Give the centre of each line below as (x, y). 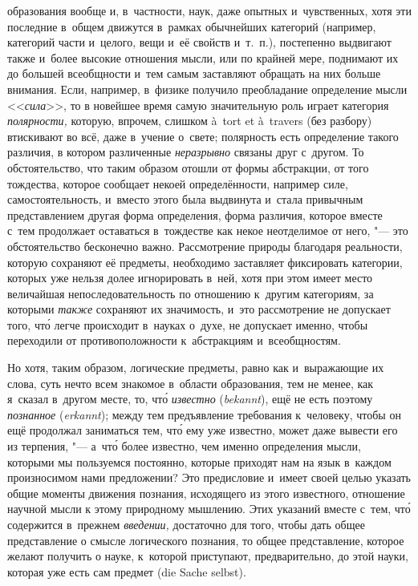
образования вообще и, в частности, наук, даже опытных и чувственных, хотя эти (209, 10)
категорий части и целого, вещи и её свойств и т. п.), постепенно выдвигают (199, 42)
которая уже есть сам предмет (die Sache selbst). (127, 571)
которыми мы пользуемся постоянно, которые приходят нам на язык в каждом (199, 461)
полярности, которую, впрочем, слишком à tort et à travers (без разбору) (190, 121)
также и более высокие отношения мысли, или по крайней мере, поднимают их (203, 57)
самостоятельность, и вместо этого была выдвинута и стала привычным (185, 199)
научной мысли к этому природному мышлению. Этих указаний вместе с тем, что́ (209, 509)
